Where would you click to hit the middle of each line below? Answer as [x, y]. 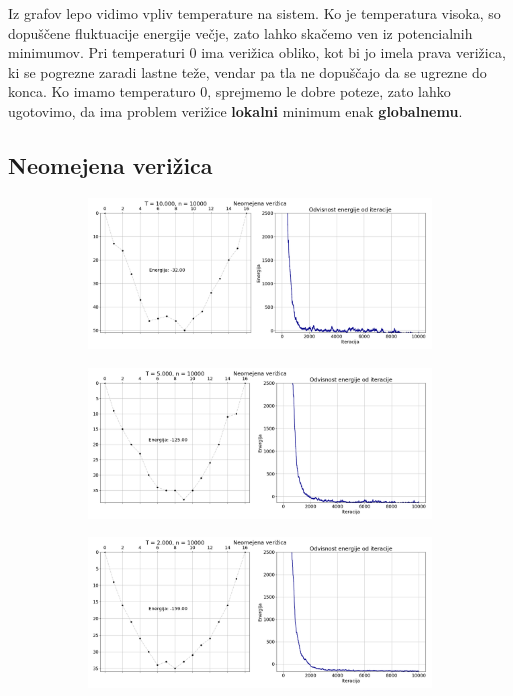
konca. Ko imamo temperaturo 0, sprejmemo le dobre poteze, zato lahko [229, 91]
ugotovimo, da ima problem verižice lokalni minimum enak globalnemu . [235, 110]
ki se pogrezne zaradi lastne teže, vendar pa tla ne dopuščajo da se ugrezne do [247, 71]
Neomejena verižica [110, 164]
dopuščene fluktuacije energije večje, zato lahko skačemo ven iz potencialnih [240, 32]
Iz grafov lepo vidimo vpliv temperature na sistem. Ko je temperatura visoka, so [254, 13]
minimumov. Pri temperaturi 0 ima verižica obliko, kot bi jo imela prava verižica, [257, 52]
